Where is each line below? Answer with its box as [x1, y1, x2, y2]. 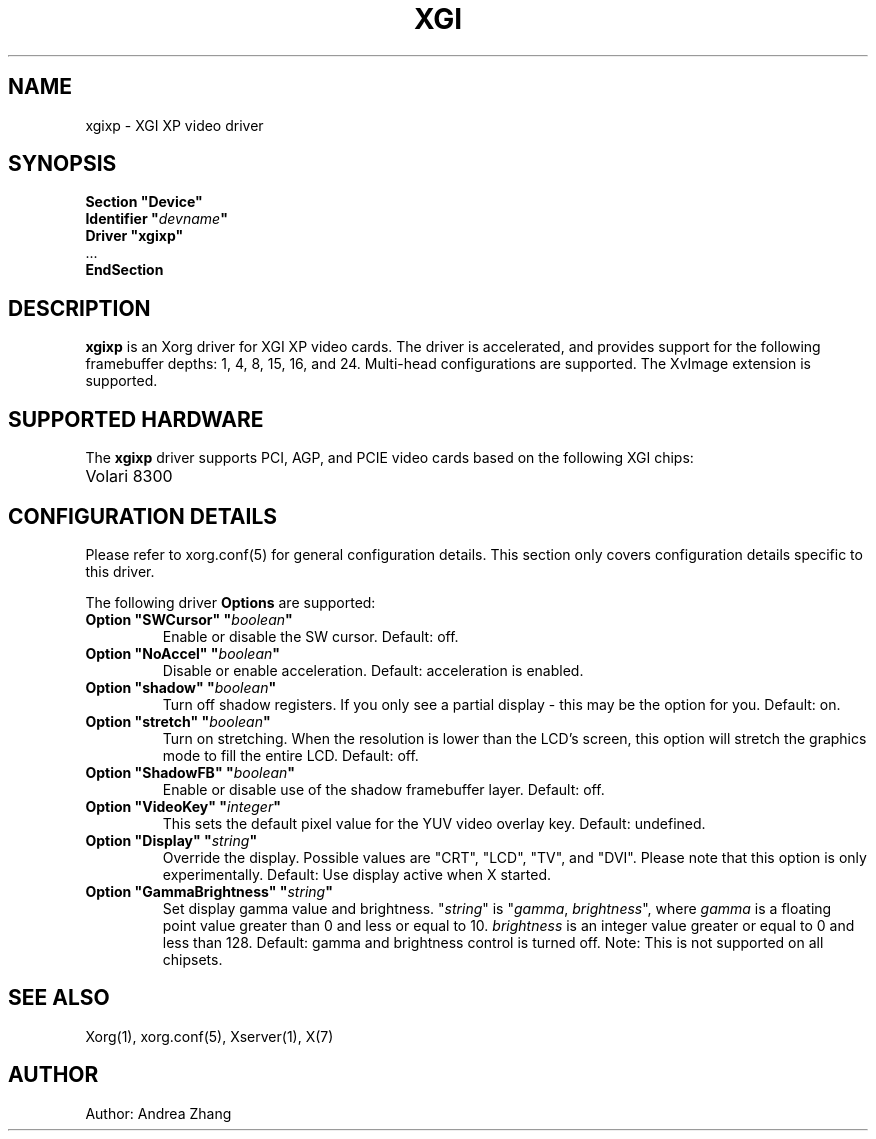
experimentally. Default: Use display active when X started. [162, 865, 552, 883]
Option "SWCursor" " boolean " [85, 610, 293, 628]
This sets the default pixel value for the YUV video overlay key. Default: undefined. [162, 814, 706, 832]
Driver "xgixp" [85, 227, 184, 245]
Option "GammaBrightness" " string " [85, 882, 333, 900]
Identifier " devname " [85, 210, 228, 228]
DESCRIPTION [8, 295, 151, 321]
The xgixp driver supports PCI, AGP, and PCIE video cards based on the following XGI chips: [85, 449, 694, 467]
